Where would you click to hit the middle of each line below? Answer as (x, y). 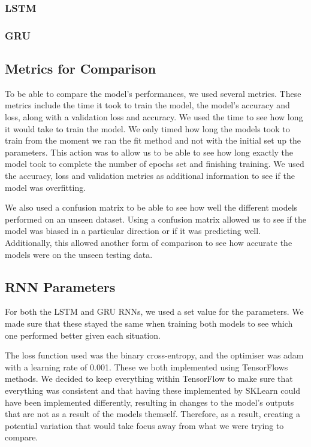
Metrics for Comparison (81, 69)
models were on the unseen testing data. (79, 254)
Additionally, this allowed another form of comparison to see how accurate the (149, 243)
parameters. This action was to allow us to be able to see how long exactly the (149, 152)
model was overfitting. (46, 187)
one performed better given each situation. (83, 335)
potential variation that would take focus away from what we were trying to (144, 425)
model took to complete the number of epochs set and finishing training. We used (155, 164)
